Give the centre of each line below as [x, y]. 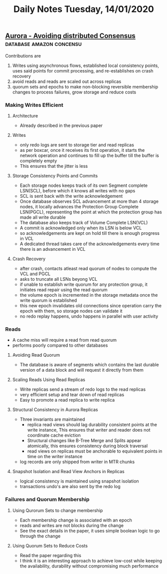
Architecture [25, 115]
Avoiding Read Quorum [36, 355]
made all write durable [43, 217]
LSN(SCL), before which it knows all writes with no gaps [78, 190]
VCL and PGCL [35, 274]
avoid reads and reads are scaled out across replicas [67, 81]
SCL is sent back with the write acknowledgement [71, 196]
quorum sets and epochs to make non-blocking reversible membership [85, 86]
